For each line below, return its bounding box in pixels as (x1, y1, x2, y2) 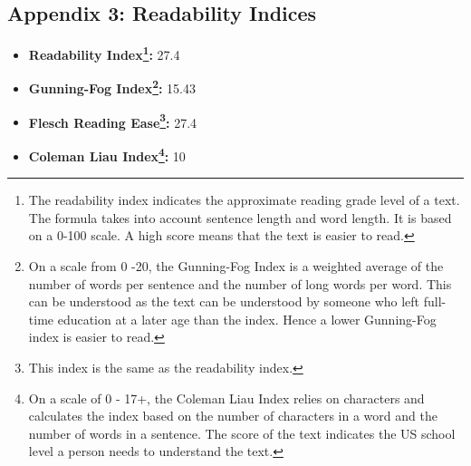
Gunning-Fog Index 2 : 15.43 (28, 76, 196, 98)
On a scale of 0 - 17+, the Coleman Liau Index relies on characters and (28, 388, 425, 407)
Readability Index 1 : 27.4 (28, 43, 180, 63)
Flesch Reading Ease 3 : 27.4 (28, 110, 197, 131)
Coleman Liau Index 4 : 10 (28, 143, 186, 165)
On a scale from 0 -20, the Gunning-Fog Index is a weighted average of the (28, 256, 444, 275)
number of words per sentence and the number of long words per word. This (28, 274, 452, 293)
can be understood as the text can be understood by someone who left (28, 292, 420, 311)
